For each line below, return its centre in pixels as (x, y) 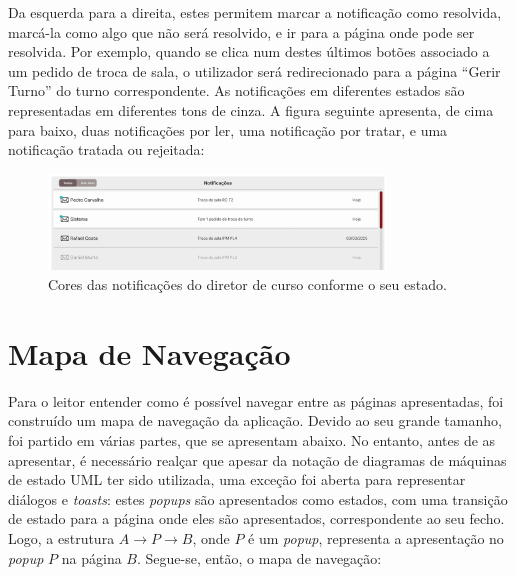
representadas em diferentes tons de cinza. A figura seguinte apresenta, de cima (251, 109)
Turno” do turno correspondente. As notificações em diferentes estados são (236, 90)
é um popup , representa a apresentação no (376, 537)
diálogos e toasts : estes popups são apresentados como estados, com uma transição (258, 498)
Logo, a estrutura (61, 537)
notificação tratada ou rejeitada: (106, 149)
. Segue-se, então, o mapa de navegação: (259, 557)
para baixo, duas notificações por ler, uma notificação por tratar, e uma (228, 129)
